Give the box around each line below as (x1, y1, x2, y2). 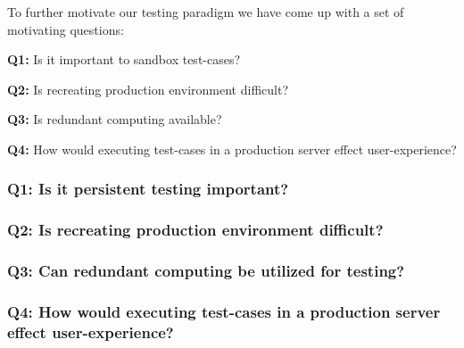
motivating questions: (7, 20, 124, 38)
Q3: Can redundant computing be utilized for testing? (7, 260, 405, 282)
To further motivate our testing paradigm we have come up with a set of (7, 3, 404, 21)
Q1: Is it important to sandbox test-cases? (7, 50, 241, 69)
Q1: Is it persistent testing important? (7, 178, 289, 200)
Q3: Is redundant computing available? (7, 110, 222, 128)
